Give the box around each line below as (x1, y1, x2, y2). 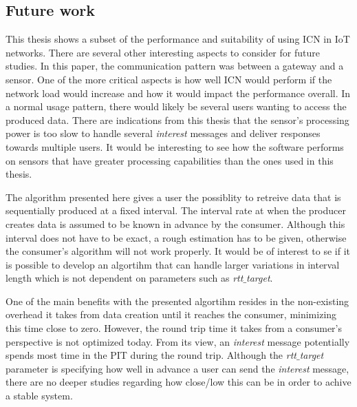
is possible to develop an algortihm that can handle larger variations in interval (6, 257, 340, 271)
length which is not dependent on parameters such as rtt (6, 271, 244, 285)
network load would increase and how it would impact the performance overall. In (6, 85, 351, 100)
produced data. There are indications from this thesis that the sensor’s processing (6, 112, 349, 127)
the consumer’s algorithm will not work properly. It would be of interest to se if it (6, 244, 351, 258)
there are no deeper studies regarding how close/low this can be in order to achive (6, 375, 351, 389)
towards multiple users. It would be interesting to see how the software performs (6, 139, 344, 154)
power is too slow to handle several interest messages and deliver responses (6, 126, 321, 140)
